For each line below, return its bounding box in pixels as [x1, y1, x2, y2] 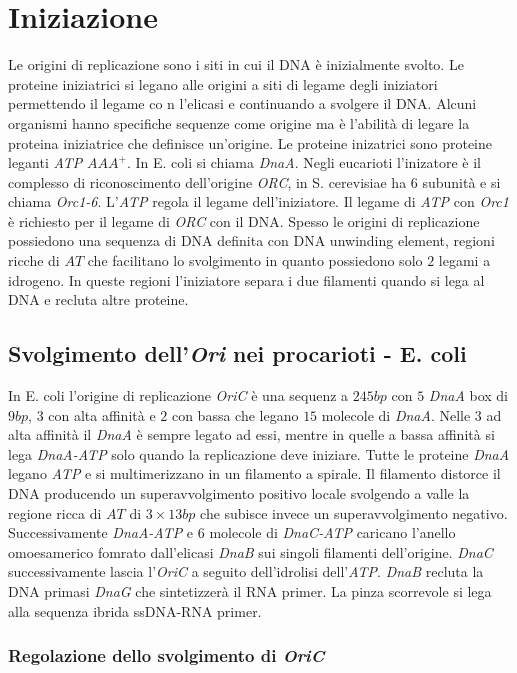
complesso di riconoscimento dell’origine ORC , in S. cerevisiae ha [8, 171, 407, 192]
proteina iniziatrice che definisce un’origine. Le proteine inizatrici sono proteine [8, 132, 492, 153]
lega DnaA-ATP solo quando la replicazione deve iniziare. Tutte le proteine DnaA [8, 443, 510, 464]
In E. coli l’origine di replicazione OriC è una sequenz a [8, 385, 349, 406]
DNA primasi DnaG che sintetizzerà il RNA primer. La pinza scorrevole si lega [8, 580, 492, 601]
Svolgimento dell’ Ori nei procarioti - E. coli [8, 338, 467, 369]
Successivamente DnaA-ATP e [8, 522, 194, 543]
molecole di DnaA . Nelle [321, 404, 471, 425]
